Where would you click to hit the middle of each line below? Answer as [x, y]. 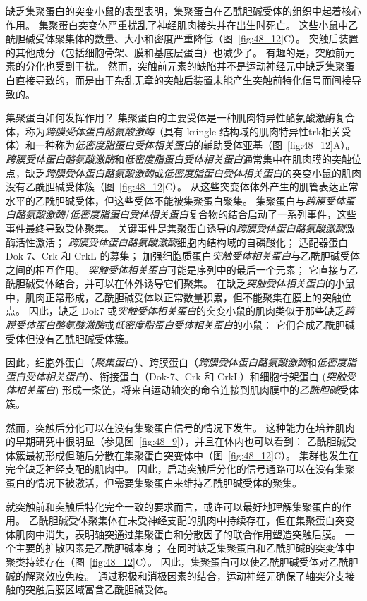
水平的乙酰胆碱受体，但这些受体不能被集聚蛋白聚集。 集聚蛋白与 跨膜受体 [175, 200]
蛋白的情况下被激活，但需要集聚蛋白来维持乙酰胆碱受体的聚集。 [154, 482]
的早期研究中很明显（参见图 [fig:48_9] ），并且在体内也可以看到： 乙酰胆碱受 [181, 441]
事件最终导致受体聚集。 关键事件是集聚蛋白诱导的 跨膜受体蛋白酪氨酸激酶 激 [180, 227]
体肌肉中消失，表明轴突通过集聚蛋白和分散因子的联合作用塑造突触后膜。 [174, 534]
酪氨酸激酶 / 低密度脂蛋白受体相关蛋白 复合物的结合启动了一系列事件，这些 [186, 214]
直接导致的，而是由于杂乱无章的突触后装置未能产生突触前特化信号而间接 [183, 79]
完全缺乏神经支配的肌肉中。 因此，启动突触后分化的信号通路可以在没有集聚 [180, 469]
